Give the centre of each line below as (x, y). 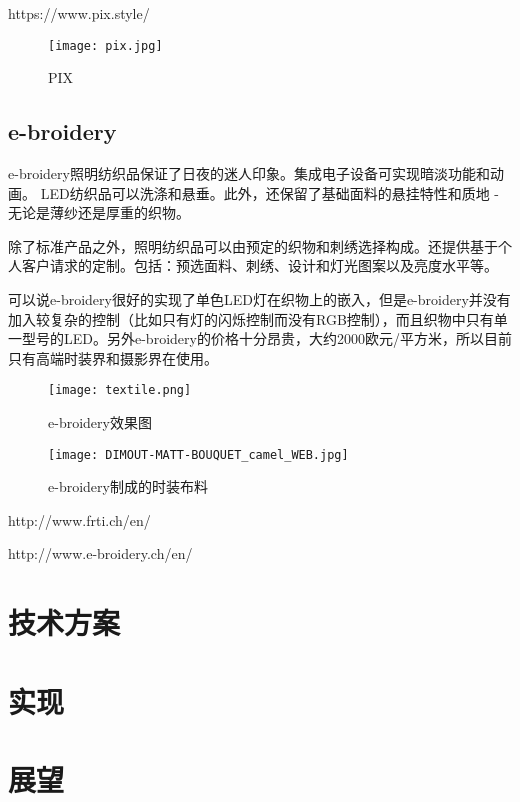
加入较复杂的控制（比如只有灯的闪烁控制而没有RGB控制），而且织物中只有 (251, 318)
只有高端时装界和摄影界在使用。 (113, 357)
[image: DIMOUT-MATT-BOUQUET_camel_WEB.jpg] (198, 454)
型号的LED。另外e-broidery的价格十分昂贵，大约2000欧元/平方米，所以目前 (266, 338)
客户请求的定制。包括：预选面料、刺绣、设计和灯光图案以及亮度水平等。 (259, 265)
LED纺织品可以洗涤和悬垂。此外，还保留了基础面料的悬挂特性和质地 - (269, 192)
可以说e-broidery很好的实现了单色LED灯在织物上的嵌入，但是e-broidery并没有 (259, 299)
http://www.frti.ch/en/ (79, 519)
